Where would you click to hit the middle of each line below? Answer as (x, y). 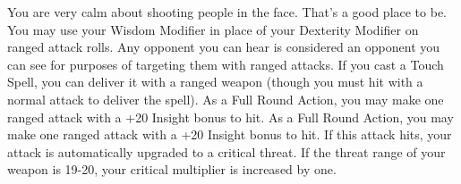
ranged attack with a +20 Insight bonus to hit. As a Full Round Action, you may (230, 117)
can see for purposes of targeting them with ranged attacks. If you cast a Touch (226, 64)
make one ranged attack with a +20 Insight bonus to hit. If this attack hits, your (230, 134)
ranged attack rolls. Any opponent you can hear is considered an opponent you (224, 47)
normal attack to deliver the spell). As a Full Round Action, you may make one (226, 99)
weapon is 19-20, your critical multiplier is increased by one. (172, 169)
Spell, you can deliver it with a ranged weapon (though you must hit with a (215, 82)
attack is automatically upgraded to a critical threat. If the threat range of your (226, 151)
